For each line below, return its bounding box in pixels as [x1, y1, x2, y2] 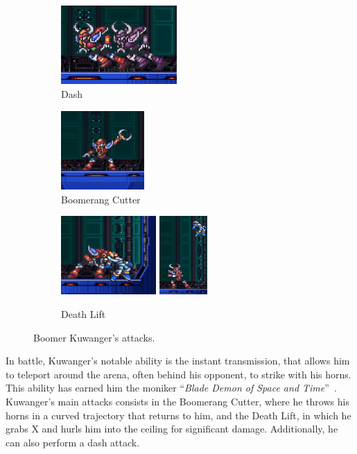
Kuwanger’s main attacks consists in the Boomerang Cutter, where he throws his [6, 394, 349, 409]
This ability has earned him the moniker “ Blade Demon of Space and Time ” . [6, 380, 337, 395]
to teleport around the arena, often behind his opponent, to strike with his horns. [6, 367, 351, 381]
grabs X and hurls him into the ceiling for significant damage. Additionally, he [6, 421, 338, 436]
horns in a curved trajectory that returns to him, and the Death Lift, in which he [6, 407, 351, 422]
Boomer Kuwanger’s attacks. [33, 330, 155, 344]
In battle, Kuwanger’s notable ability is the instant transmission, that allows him [6, 353, 350, 368]
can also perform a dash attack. [6, 435, 140, 449]
